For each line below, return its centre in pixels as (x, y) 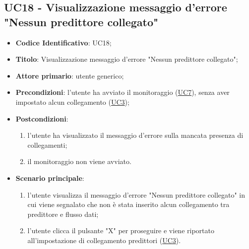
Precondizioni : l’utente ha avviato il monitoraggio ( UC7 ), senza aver (123, 92)
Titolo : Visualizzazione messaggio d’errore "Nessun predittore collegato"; (127, 59)
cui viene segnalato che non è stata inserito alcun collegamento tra (128, 204)
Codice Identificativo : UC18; (63, 42)
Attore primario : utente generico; (70, 75)
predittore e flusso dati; (63, 214)
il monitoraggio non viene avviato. (79, 161)
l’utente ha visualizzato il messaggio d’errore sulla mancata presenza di (135, 135)
